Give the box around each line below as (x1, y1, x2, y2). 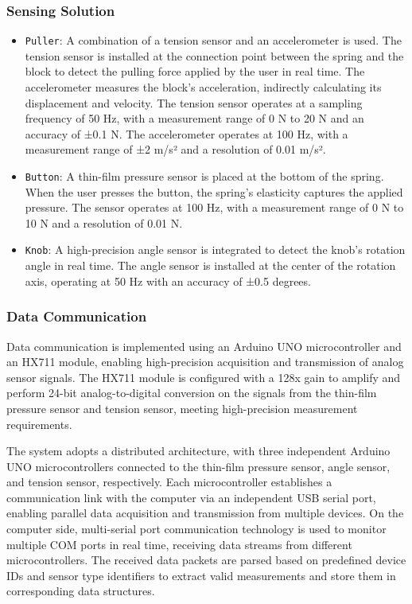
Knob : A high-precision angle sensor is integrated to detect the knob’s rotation (25, 241, 406, 258)
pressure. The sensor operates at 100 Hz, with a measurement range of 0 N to (25, 199, 404, 216)
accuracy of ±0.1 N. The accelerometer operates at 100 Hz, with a (25, 125, 348, 142)
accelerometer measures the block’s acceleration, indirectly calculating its (25, 79, 382, 95)
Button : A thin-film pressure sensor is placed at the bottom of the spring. (25, 168, 384, 185)
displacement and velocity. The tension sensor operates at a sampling (25, 94, 363, 111)
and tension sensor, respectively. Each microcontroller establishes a (6, 473, 332, 490)
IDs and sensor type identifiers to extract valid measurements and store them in (6, 567, 396, 583)
